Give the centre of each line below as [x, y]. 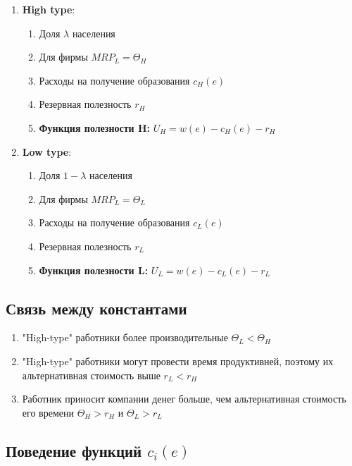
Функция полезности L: [94, 270]
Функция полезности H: [95, 127]
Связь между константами [96, 308]
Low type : [47, 151]
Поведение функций [74, 450]
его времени [48, 412]
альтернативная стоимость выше [91, 375]
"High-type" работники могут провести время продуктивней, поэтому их [178, 361]
